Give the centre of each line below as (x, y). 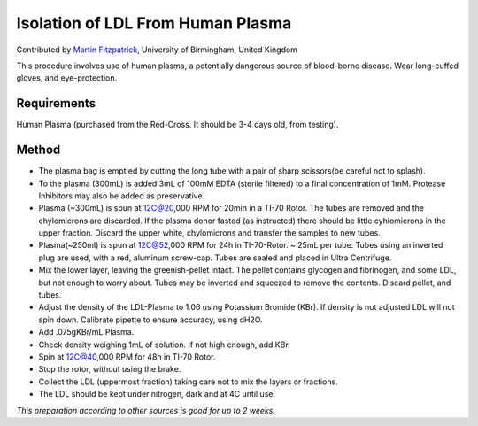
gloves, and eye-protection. (67, 78)
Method (39, 150)
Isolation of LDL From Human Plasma (154, 23)
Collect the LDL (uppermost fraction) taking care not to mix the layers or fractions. (188, 382)
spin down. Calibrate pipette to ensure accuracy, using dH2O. (150, 320)
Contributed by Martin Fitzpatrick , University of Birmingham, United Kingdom (157, 50)
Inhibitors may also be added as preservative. (122, 196)
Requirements (56, 103)
